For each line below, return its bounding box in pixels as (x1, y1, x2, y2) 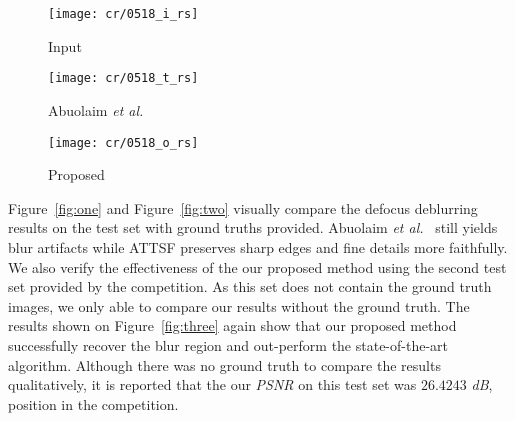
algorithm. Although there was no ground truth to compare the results (8, 354, 441, 375)
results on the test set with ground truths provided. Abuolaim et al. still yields (8, 217, 498, 238)
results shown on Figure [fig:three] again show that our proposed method (8, 315, 457, 336)
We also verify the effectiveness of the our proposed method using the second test (8, 256, 507, 277)
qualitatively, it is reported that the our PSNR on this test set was (8, 374, 417, 395)
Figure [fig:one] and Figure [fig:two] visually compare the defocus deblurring (8, 197, 478, 218)
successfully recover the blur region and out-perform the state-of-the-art (8, 334, 449, 355)
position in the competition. (8, 393, 179, 414)
